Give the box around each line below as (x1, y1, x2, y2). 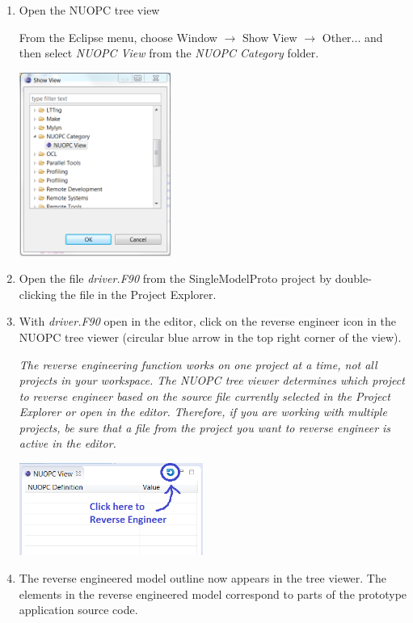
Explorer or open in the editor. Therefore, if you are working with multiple (19, 403, 387, 420)
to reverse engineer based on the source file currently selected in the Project (19, 387, 390, 404)
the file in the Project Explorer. (60, 285, 217, 302)
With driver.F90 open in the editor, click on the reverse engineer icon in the (19, 313, 397, 330)
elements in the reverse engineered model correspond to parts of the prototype (19, 585, 407, 602)
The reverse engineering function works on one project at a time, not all (19, 356, 377, 373)
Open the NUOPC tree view (19, 2, 160, 18)
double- (335, 270, 372, 287)
